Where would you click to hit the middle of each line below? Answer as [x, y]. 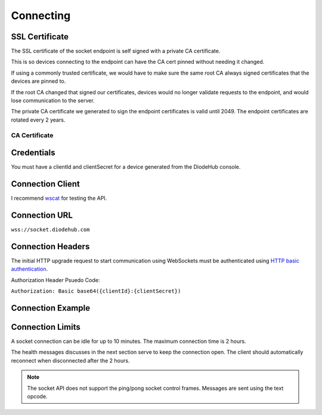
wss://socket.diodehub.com [50, 230]
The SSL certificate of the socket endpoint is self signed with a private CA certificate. [116, 51]
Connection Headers [50, 247]
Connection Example [51, 308]
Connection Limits [46, 327]
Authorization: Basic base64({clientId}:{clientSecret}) [96, 291]
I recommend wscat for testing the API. [59, 198]
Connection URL [42, 215]
